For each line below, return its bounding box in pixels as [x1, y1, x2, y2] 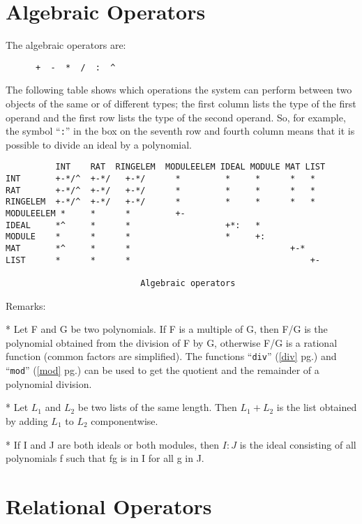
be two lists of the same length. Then [77, 400, 237, 414]
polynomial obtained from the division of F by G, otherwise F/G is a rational [6, 335, 338, 350]
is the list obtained [276, 400, 357, 414]
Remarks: [6, 298, 46, 313]
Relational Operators [6, 491, 212, 520]
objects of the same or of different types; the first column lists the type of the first [6, 96, 356, 110]
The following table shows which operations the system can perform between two [6, 82, 352, 97]
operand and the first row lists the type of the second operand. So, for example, [6, 110, 346, 124]
